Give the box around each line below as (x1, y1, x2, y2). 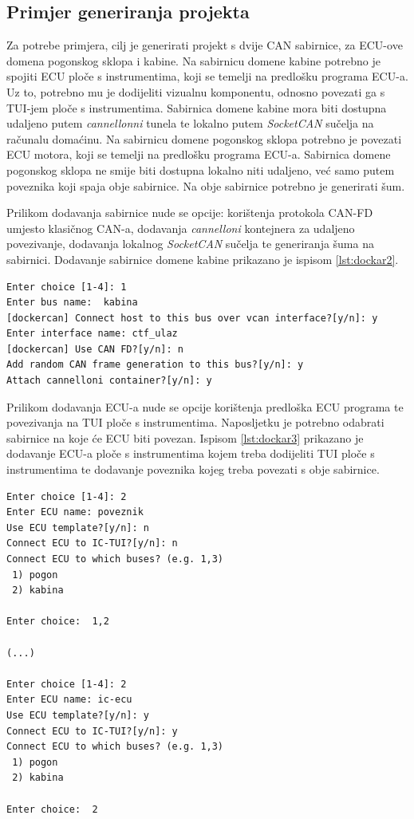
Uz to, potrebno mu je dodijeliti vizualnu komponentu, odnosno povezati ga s (6, 83, 385, 100)
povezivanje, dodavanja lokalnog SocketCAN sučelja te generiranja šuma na (6, 235, 374, 252)
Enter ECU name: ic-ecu (6, 694, 132, 706)
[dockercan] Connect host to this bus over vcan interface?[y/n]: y (6, 312, 378, 324)
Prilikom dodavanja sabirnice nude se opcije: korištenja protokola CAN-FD (6, 204, 373, 221)
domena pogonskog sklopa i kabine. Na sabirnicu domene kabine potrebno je (6, 52, 380, 69)
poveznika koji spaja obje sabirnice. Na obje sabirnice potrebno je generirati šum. (6, 177, 405, 194)
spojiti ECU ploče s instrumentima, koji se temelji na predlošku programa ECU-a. (6, 68, 408, 85)
